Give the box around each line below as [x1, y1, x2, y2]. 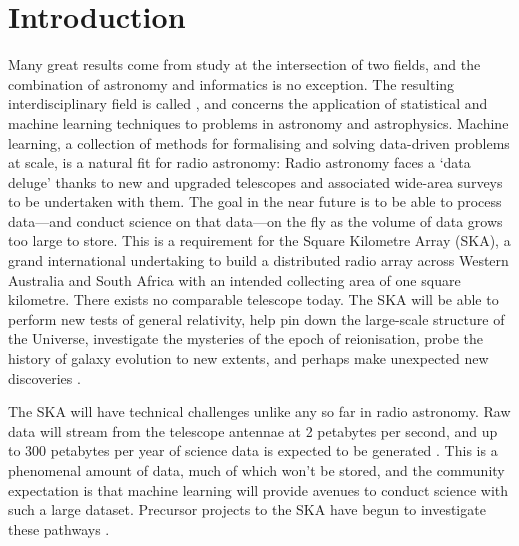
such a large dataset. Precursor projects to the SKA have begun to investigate [8, 499, 486, 520]
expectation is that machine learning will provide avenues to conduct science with [8, 479, 509, 500]
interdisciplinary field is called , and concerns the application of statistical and [8, 93, 488, 114]
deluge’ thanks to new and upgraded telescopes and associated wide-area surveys [8, 171, 503, 192]
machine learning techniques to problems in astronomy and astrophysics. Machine [8, 112, 509, 133]
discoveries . [8, 367, 81, 388]
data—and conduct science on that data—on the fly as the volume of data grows [8, 210, 503, 231]
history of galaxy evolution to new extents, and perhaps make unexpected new [8, 348, 489, 369]
